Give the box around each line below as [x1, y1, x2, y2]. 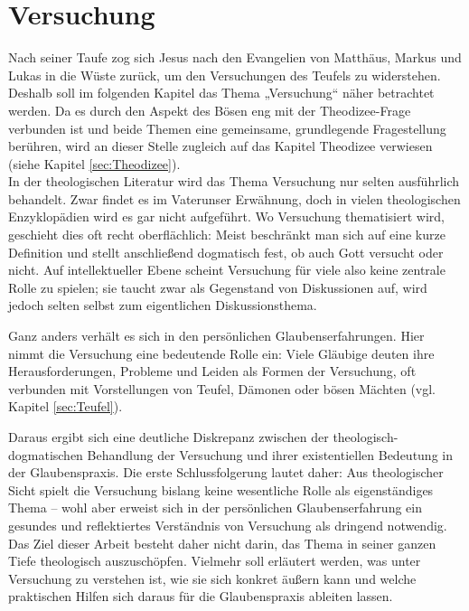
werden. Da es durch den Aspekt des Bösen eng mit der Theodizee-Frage [8, 100, 411, 119]
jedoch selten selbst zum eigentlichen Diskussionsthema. [8, 296, 317, 315]
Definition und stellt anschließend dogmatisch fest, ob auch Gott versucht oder [8, 242, 444, 261]
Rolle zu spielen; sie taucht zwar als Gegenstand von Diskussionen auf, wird [8, 277, 427, 296]
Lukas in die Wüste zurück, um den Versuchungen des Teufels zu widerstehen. [8, 65, 441, 84]
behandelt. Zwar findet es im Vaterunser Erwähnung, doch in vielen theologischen [8, 189, 461, 208]
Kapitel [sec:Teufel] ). [8, 397, 123, 416]
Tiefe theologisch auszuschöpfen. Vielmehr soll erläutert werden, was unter [8, 551, 421, 570]
